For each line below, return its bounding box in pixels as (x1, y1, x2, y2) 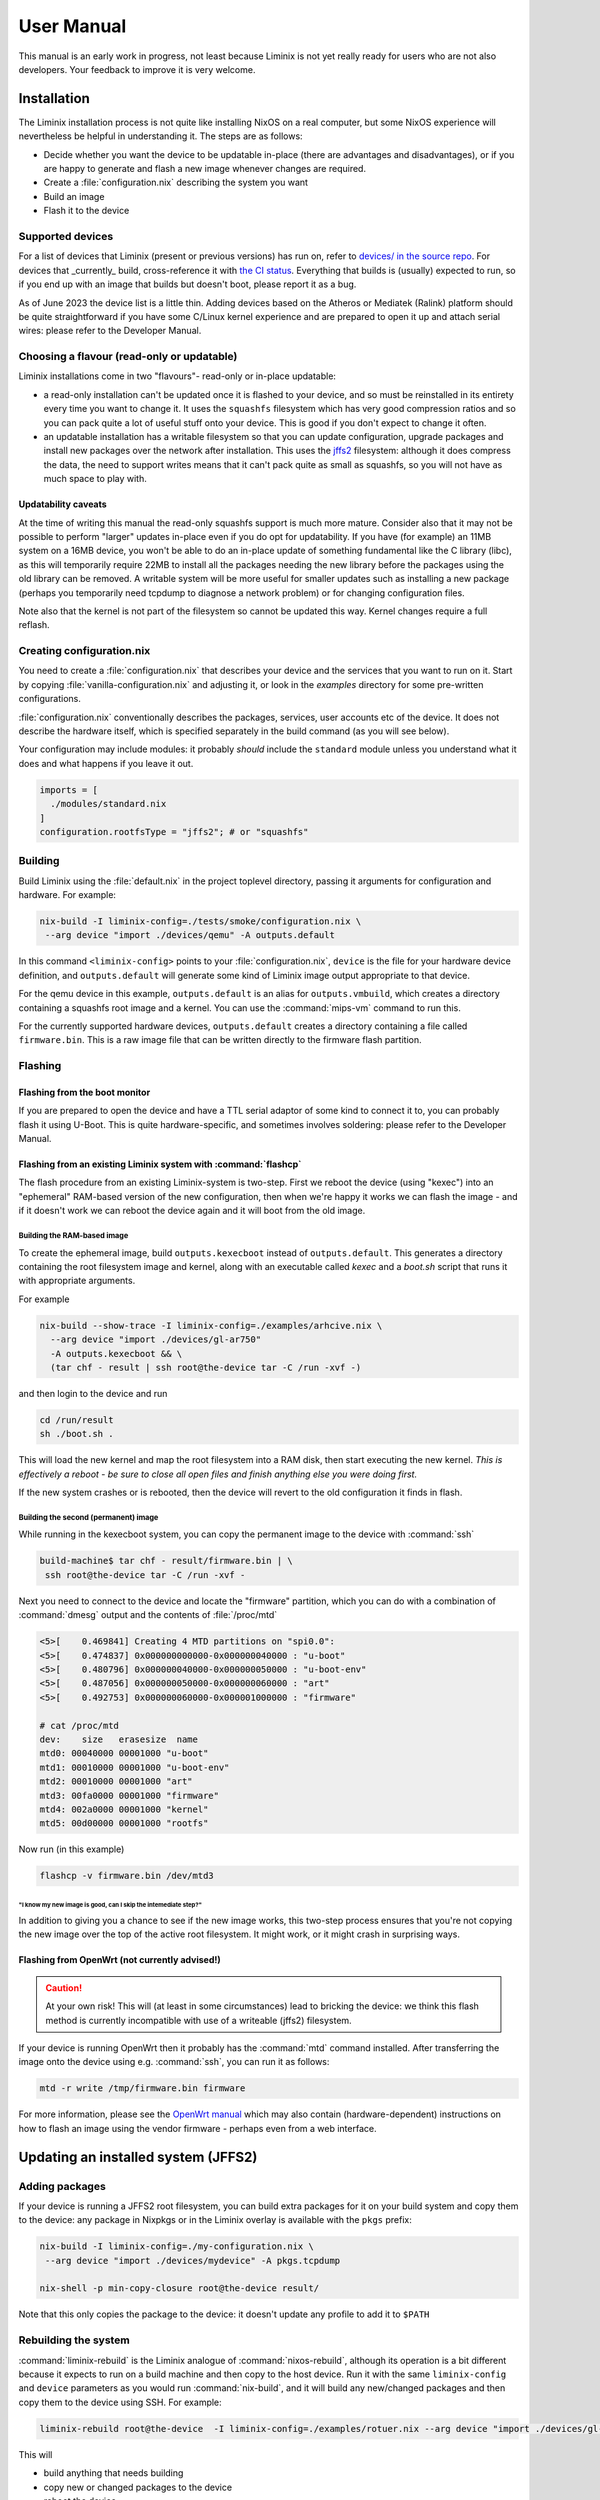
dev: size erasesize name (39, 1733, 199, 1745)
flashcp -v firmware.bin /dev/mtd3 (39, 1870, 214, 1882)
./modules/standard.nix (50, 798, 167, 810)
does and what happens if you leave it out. (18, 757, 194, 769)
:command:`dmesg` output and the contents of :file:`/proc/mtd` (18, 1609, 278, 1621)
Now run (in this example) (18, 1843, 125, 1855)
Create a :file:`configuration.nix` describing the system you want (43, 176, 309, 189)
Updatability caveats (18, 498, 107, 510)
